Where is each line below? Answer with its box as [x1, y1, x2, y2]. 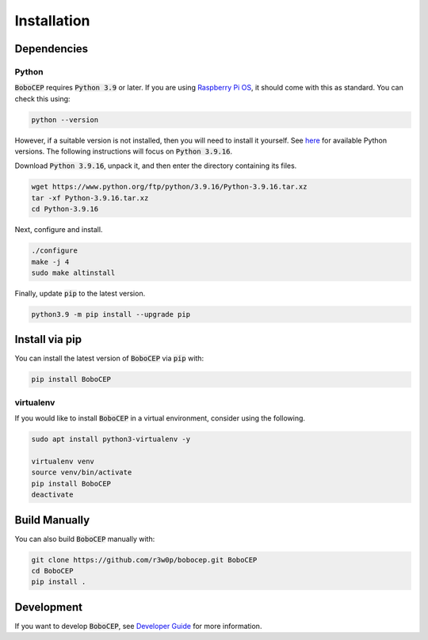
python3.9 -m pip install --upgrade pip [31, 310, 190, 318]
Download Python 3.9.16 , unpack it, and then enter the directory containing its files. [14, 161, 297, 170]
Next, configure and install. [14, 225, 103, 234]
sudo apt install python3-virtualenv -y [31, 435, 190, 444]
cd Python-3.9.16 [31, 204, 99, 214]
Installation [14, 12, 90, 29]
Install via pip [14, 333, 82, 346]
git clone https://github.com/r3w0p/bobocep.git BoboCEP [31, 555, 258, 564]
